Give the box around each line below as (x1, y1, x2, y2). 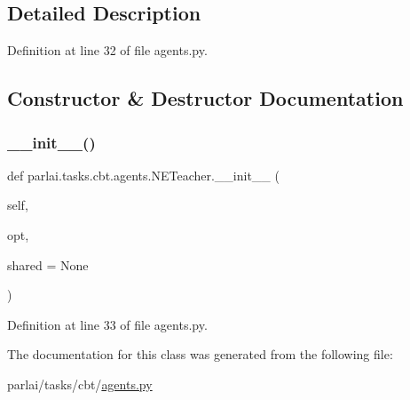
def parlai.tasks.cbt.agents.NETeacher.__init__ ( (7, 165, 280, 184)
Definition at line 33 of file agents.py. (7, 315, 208, 333)
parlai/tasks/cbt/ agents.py (7, 374, 153, 393)
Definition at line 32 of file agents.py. (7, 41, 208, 60)
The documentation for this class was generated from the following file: (7, 345, 393, 364)
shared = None (7, 255, 89, 274)
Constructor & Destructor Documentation (7, 84, 404, 112)
